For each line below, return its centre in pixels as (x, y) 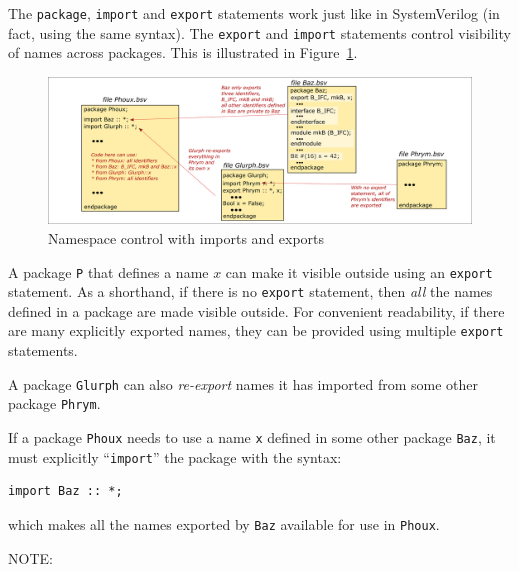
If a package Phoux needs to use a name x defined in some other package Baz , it (252, 436)
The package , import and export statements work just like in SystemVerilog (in (254, 13)
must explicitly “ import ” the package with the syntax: (175, 456)
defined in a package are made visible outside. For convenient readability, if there (256, 310)
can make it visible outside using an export (359, 271)
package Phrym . (54, 403)
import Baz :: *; (65, 491)
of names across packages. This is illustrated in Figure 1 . (183, 52)
